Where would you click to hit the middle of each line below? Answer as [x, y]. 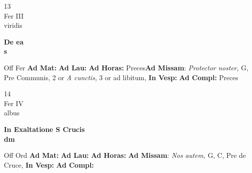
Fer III [14, 15]
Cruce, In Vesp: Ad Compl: [49, 164]
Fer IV [14, 103]
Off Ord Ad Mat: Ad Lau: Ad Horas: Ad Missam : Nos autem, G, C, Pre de [125, 155]
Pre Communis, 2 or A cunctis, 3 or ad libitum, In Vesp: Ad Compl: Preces [121, 77]
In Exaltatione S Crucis [44, 129]
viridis [13, 25]
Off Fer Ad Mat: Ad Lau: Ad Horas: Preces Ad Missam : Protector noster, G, [126, 67]
